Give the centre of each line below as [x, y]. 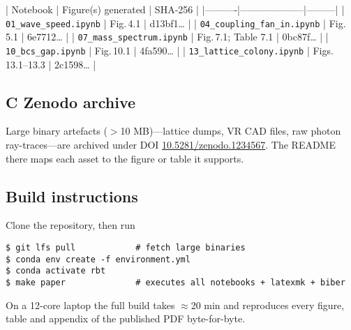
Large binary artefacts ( [57, 131]
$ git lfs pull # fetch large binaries [126, 247]
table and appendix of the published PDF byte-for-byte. [125, 318]
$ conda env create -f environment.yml [98, 259]
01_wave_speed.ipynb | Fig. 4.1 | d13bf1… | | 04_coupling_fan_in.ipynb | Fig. [176, 23]
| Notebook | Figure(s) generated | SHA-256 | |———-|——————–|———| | [175, 9]
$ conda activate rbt [56, 271]
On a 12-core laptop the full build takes [90, 305]
